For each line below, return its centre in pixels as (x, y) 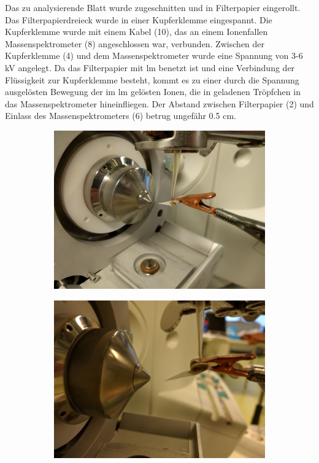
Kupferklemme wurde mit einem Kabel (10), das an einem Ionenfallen (136, 32)
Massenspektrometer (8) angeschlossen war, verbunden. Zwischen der (135, 43)
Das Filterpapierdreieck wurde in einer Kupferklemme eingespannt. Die (139, 19)
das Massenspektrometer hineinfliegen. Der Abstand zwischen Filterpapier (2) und (159, 103)
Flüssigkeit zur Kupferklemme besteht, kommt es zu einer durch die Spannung (152, 79)
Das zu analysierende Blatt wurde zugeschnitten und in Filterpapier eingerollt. (153, 7)
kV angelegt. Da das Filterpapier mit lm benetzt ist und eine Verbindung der (150, 67)
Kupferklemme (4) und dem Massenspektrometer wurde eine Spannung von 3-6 (154, 55)
